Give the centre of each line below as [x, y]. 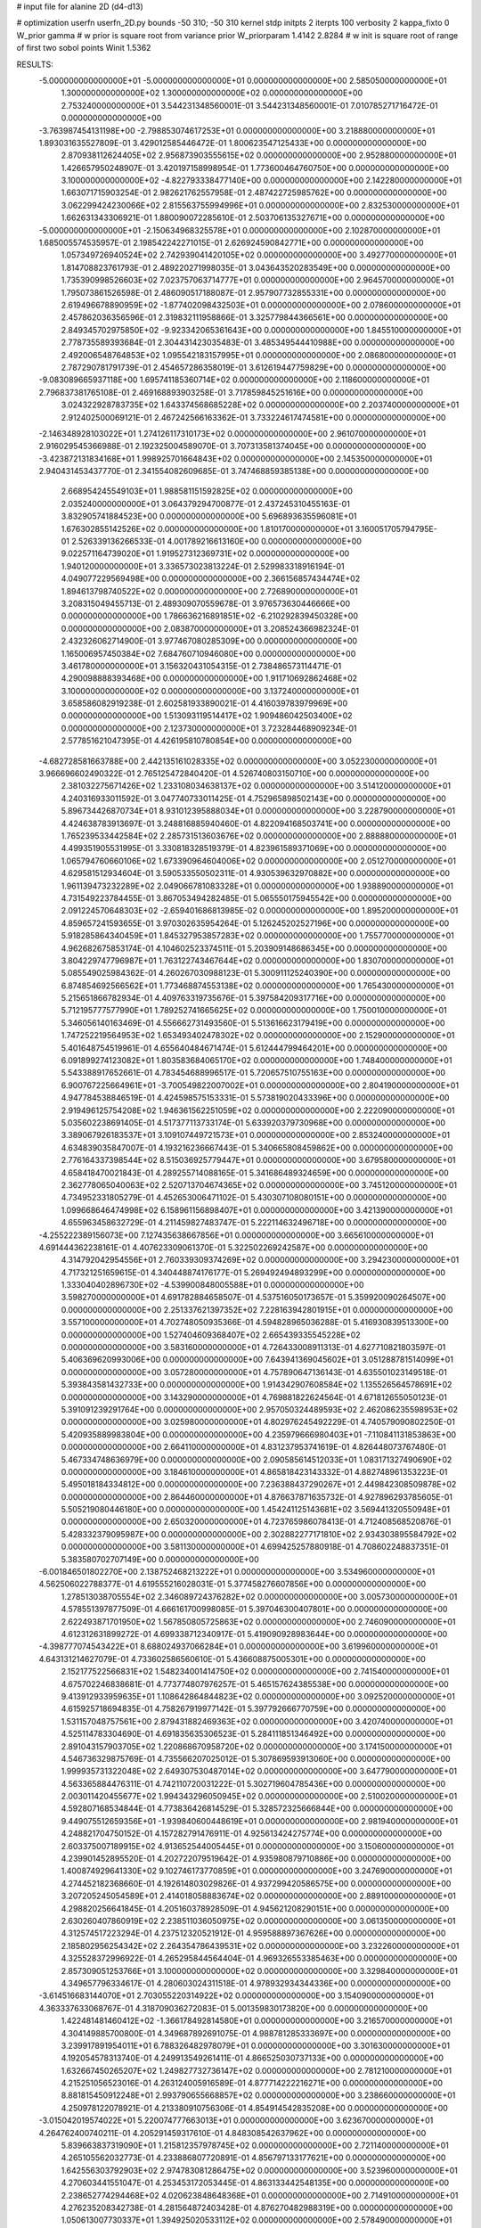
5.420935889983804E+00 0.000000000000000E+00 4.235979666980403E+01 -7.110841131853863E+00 [259, 1434]
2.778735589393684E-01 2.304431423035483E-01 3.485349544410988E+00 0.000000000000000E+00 [258, 342]
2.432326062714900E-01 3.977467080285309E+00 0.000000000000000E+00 [209, 641]
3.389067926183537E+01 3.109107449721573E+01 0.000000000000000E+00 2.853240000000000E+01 [256, 1135]
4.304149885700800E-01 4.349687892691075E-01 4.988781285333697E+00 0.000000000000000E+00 [256, 2033]
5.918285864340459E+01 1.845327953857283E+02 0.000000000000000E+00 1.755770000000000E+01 [257, 936]
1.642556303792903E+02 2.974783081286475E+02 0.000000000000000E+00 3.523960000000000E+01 [259, 2170]
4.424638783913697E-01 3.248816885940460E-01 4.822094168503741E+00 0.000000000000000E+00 [256, 823]
